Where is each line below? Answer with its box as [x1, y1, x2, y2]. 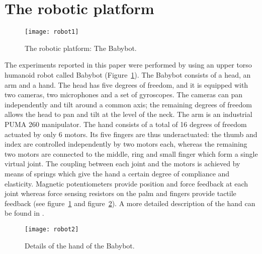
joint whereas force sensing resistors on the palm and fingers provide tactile [5, 188, 236, 199]
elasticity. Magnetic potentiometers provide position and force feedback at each [5, 178, 248, 188]
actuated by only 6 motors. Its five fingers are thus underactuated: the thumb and [5, 129, 257, 139]
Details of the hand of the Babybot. [25, 240, 135, 250]
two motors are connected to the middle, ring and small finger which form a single [5, 148, 258, 159]
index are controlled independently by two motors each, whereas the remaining [5, 139, 247, 149]
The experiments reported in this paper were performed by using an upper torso [5, 59, 252, 70]
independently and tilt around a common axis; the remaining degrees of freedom [5, 99, 252, 109]
